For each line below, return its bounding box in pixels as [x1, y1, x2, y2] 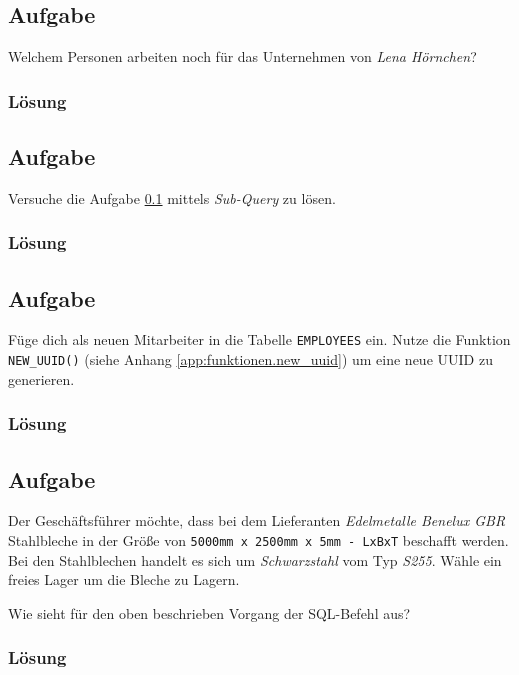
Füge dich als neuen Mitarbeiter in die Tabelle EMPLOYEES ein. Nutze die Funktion [8, 329, 511, 350]
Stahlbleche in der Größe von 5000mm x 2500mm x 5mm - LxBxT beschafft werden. [8, 530, 509, 551]
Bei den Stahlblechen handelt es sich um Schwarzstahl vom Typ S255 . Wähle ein [8, 549, 502, 570]
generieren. [8, 368, 75, 389]
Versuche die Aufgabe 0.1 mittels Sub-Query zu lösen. [8, 187, 336, 208]
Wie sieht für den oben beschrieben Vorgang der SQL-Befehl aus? [8, 602, 411, 623]
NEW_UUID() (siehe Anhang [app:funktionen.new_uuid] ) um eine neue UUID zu [8, 349, 493, 370]
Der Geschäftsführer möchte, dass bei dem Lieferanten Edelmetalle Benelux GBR [8, 510, 506, 531]
